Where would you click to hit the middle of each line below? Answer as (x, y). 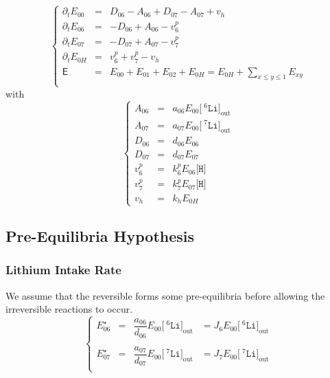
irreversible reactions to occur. (69, 309)
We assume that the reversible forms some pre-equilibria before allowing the (165, 295)
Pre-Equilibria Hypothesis (100, 235)
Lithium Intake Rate (63, 270)
